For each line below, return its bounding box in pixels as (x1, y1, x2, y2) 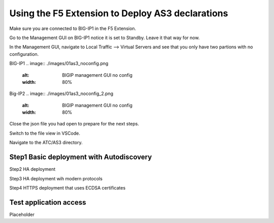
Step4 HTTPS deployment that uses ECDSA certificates (9, 184, 126, 190)
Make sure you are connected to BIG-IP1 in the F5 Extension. (9, 25, 136, 31)
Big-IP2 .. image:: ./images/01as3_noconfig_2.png (9, 90, 114, 97)
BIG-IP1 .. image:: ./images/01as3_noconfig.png (9, 60, 109, 67)
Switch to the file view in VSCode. (9, 130, 81, 136)
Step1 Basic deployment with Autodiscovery (9, 153, 152, 162)
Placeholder (9, 211, 35, 217)
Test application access (9, 198, 86, 207)
